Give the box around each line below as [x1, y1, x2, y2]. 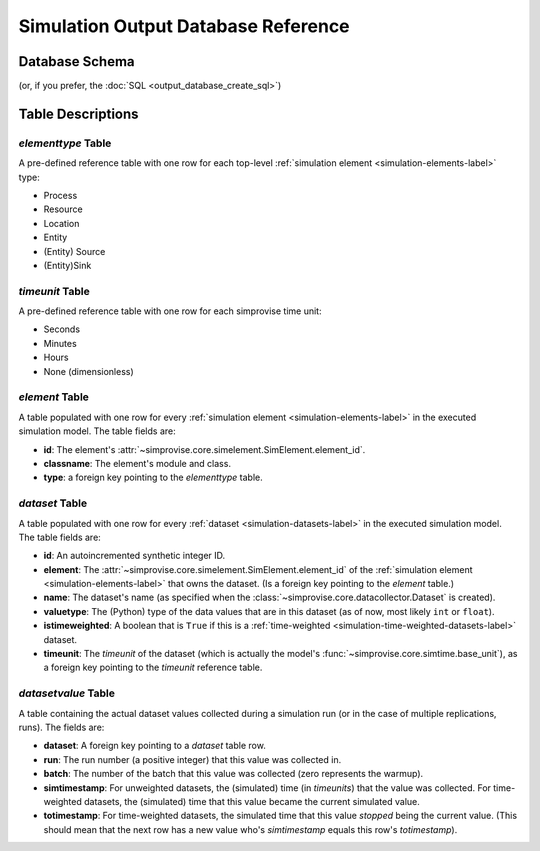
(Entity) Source [43, 245, 106, 257]
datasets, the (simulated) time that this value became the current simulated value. [83, 795, 420, 807]
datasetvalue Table [18, 686, 115, 700]
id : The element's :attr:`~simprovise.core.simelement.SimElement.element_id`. [43, 443, 366, 455]
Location [43, 217, 80, 229]
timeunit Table [18, 284, 90, 298]
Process [43, 190, 78, 201]
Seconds [43, 323, 80, 335]
